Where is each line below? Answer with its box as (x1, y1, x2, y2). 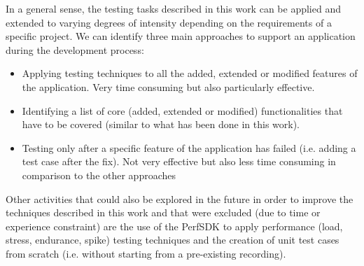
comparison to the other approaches (22, 167, 176, 182)
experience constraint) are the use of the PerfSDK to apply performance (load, (6, 218, 343, 233)
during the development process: (6, 42, 144, 57)
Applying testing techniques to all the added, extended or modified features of (22, 66, 358, 80)
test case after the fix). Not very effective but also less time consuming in (22, 154, 336, 169)
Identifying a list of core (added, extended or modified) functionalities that (22, 103, 343, 118)
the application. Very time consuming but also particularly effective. (22, 79, 315, 94)
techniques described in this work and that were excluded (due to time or (6, 205, 321, 220)
